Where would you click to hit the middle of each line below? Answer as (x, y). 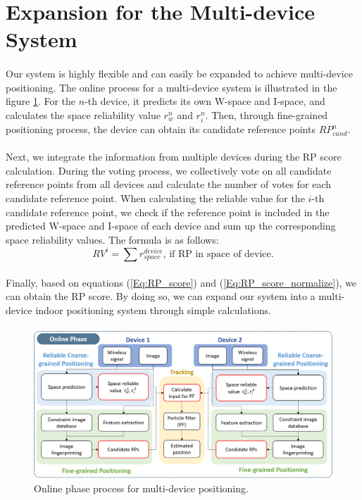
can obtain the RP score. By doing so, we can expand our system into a (161, 296)
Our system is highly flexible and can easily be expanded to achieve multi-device (180, 74)
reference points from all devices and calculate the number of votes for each (168, 184)
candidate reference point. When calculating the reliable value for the (155, 198)
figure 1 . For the (41, 101)
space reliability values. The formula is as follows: (112, 239)
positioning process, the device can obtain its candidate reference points (161, 129)
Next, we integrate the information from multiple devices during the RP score (174, 157)
